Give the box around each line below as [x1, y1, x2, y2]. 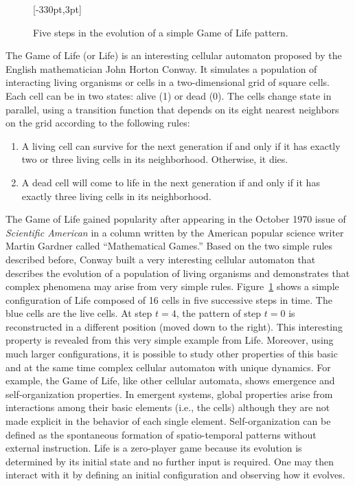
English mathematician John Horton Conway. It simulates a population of [5, 61, 317, 76]
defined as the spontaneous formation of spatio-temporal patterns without [5, 427, 317, 441]
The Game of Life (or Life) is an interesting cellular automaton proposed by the [5, 48, 342, 63]
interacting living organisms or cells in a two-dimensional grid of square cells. [5, 75, 330, 89]
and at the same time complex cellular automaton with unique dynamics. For [5, 360, 331, 374]
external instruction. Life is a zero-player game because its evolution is [5, 441, 302, 455]
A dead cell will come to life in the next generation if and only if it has [21, 175, 320, 189]
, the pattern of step [176, 306, 262, 320]
